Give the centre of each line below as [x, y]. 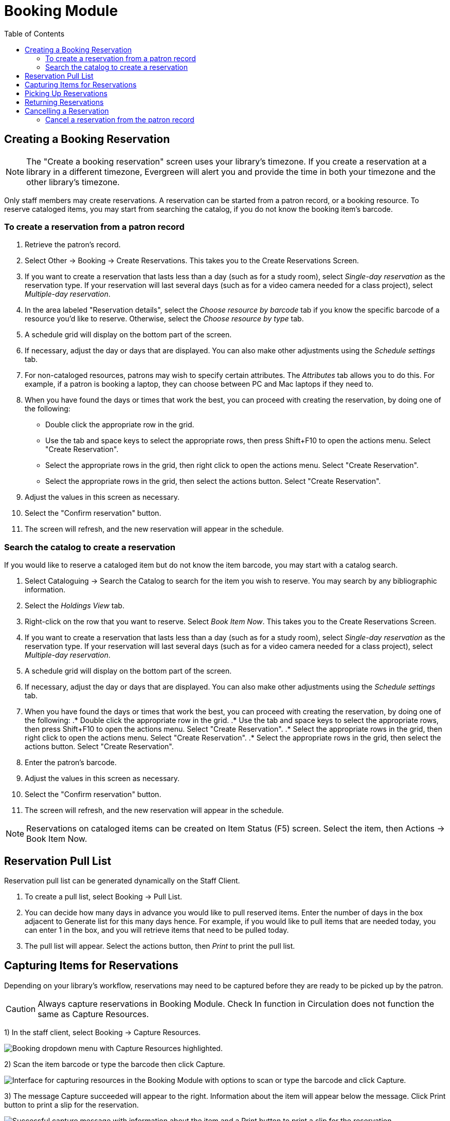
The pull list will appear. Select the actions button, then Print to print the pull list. [160, 946]
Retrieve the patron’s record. [73, 245]
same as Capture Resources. [93, 1014]
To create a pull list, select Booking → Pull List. [104, 896]
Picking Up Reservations [66, 93]
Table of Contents [34, 33]
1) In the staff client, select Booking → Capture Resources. [103, 1032]
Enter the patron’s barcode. [71, 763]
